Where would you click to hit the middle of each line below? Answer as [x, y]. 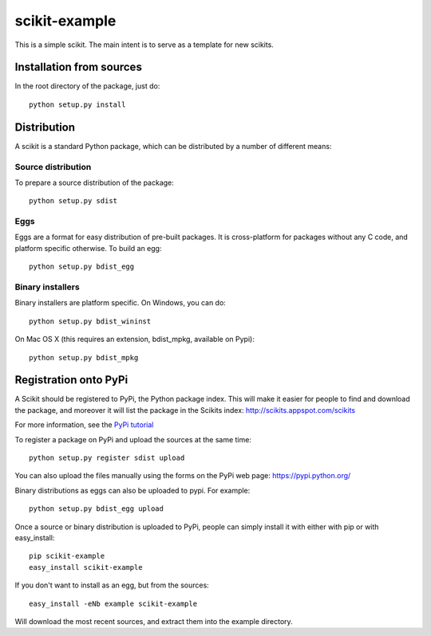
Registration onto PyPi [71, 380]
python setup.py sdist [73, 201]
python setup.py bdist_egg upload [96, 509]
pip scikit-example [67, 556]
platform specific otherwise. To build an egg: [88, 248]
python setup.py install [77, 104]
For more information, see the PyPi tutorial [84, 425]
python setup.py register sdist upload [107, 457]
